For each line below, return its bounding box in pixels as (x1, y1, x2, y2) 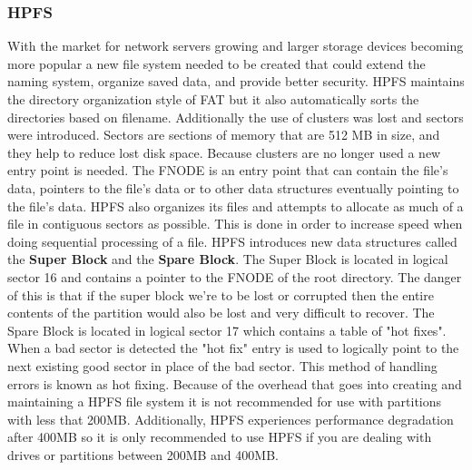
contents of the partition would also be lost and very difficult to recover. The (7, 303, 435, 322)
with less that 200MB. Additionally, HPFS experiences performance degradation (7, 409, 454, 428)
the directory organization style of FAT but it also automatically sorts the (7, 90, 419, 108)
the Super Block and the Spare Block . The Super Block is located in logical (7, 250, 448, 269)
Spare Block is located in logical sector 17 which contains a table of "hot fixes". (7, 320, 447, 339)
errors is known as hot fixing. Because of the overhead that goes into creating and (7, 374, 462, 393)
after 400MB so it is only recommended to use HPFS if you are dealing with (7, 427, 432, 446)
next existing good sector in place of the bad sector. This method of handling (7, 356, 438, 375)
